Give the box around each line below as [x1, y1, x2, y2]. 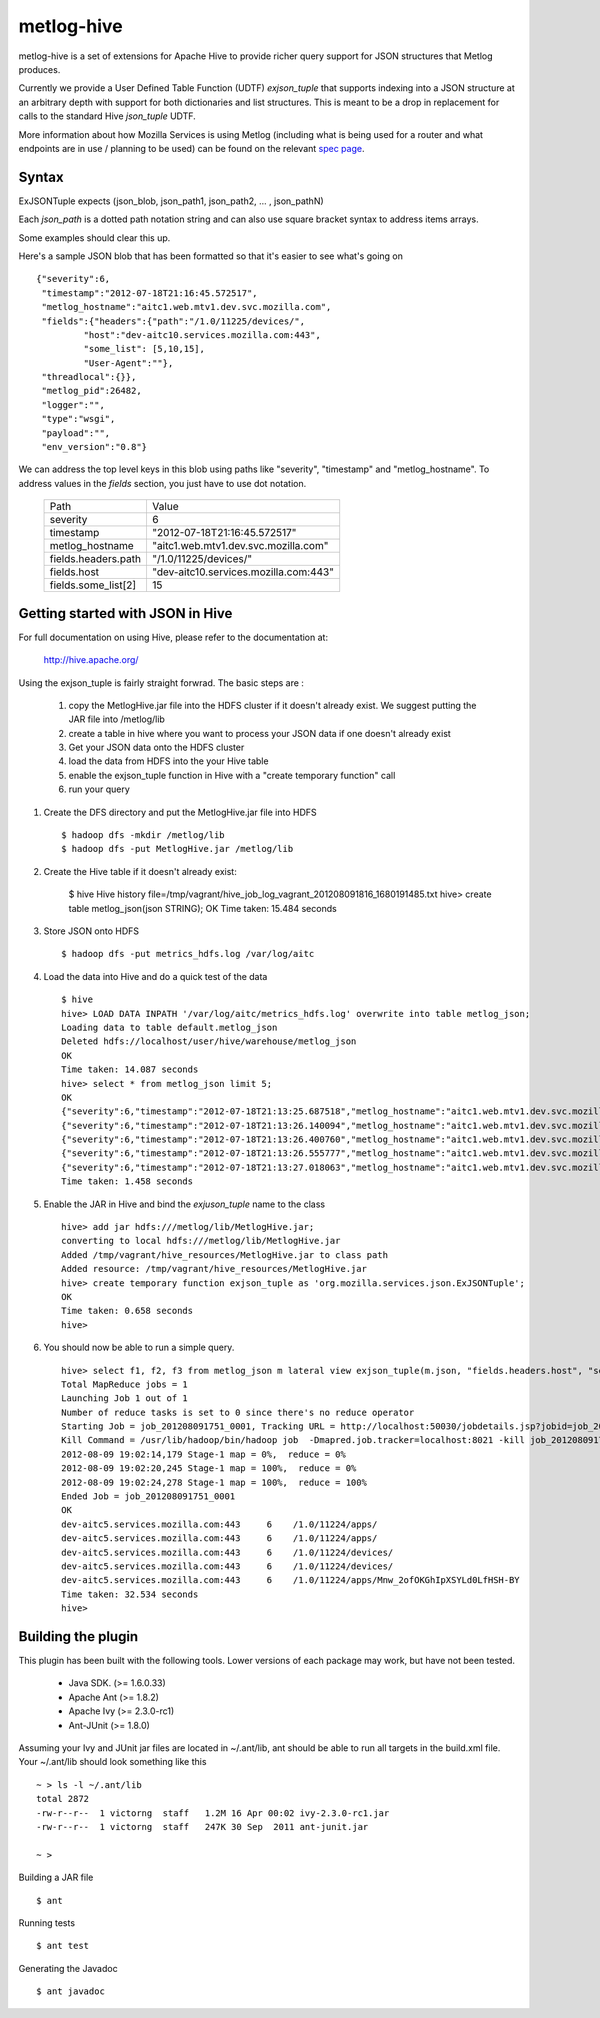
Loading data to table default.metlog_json [61, 1021, 278, 1033]
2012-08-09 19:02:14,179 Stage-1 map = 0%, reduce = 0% [61, 1448, 347, 1460]
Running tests [18, 1916, 75, 1929]
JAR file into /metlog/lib [68, 713, 165, 725]
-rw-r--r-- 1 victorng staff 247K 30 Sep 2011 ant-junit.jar [36, 1821, 369, 1832]
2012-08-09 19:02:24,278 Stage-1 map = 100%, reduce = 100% [61, 1476, 367, 1488]
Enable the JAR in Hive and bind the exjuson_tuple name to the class [43, 1198, 325, 1210]
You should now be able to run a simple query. [43, 1341, 235, 1354]
